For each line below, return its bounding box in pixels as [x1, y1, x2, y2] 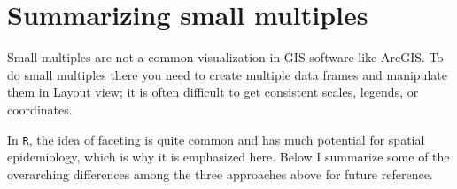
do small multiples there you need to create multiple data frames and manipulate [7, 65, 447, 83]
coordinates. [7, 99, 73, 118]
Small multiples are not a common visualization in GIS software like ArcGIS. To [7, 48, 444, 67]
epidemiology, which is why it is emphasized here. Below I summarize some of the [7, 147, 450, 166]
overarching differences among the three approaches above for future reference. [7, 164, 433, 183]
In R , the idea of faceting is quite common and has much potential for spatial [7, 130, 425, 148]
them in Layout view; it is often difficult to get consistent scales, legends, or [7, 83, 419, 101]
